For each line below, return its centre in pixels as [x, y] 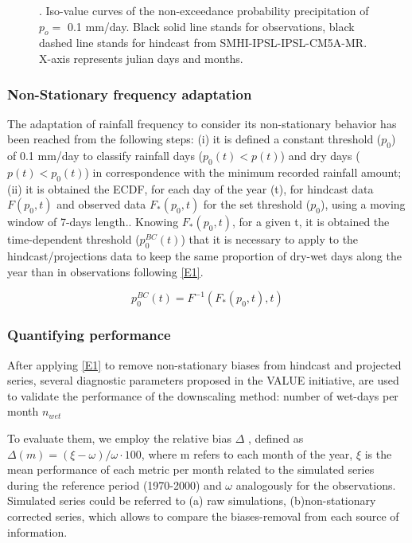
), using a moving [363, 204]
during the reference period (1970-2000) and [115, 484]
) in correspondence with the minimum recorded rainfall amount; [243, 172]
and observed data [101, 204]
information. [37, 531]
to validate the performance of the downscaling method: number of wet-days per [203, 395]
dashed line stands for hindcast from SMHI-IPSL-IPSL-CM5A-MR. [203, 43]
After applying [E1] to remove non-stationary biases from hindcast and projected [204, 364]
